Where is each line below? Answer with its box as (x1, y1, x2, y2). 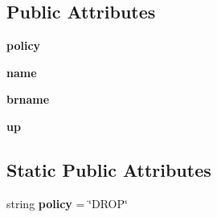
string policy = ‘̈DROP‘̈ (6, 194, 128, 211)
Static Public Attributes (6, 157, 211, 182)
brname (6, 91, 50, 108)
